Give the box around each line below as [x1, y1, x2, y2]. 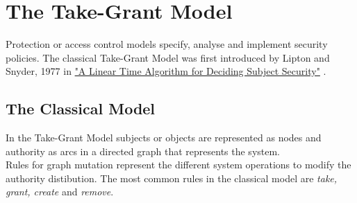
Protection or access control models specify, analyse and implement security [6, 37, 328, 51]
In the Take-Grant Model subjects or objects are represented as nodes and [6, 130, 322, 145]
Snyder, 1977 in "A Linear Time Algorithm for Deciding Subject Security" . [6, 64, 326, 78]
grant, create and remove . [6, 184, 114, 199]
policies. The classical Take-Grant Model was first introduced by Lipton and [6, 50, 330, 64]
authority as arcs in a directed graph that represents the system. [6, 143, 281, 158]
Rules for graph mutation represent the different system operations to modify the [6, 157, 351, 172]
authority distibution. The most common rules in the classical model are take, [6, 170, 338, 185]
